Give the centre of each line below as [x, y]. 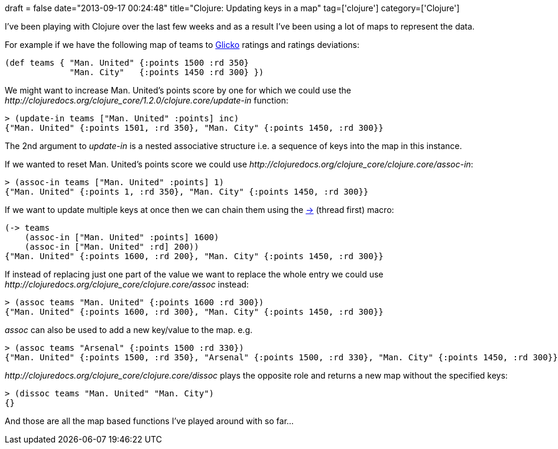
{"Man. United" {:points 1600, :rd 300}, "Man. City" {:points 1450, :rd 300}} [194, 312]
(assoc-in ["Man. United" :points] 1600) [122, 237]
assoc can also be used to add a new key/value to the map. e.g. [129, 330]
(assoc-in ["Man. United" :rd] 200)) [112, 247]
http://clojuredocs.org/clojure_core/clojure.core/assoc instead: [127, 284]
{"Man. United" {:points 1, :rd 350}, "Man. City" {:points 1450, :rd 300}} [187, 192]
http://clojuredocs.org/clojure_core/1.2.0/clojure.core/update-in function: [147, 100]
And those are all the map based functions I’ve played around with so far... [149, 421]
